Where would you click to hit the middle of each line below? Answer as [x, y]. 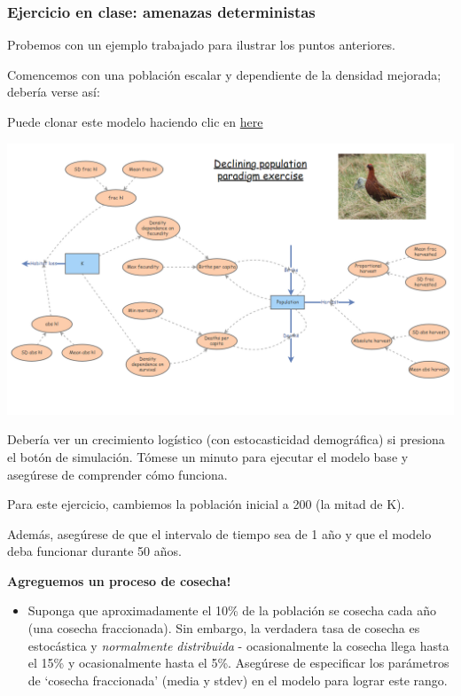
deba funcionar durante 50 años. [94, 551]
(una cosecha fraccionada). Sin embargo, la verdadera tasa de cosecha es [224, 628]
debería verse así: [54, 92]
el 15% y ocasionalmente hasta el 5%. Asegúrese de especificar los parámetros [238, 663]
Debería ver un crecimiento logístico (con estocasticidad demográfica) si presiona [226, 439]
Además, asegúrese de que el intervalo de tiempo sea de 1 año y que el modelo [219, 533]
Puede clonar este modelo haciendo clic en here [135, 121]
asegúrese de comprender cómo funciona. [117, 474]
